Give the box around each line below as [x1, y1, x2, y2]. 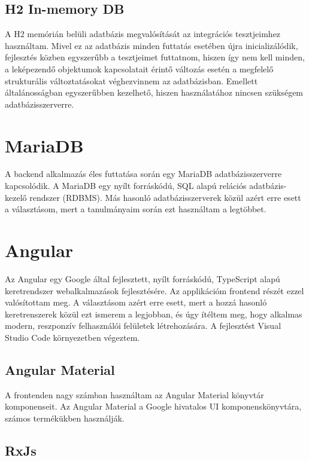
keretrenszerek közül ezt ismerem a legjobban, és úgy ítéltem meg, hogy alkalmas [5, 307, 302, 320]
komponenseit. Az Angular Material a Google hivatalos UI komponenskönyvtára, [5, 400, 302, 413]
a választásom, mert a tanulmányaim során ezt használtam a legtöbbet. [5, 203, 266, 215]
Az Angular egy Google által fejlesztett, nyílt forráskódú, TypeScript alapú [5, 272, 280, 285]
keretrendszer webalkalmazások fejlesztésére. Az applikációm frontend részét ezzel [5, 284, 304, 297]
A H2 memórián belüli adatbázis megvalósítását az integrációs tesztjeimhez [5, 28, 281, 40]
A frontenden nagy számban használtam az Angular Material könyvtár [5, 388, 264, 401]
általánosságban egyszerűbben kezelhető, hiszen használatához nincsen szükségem [5, 86, 304, 99]
